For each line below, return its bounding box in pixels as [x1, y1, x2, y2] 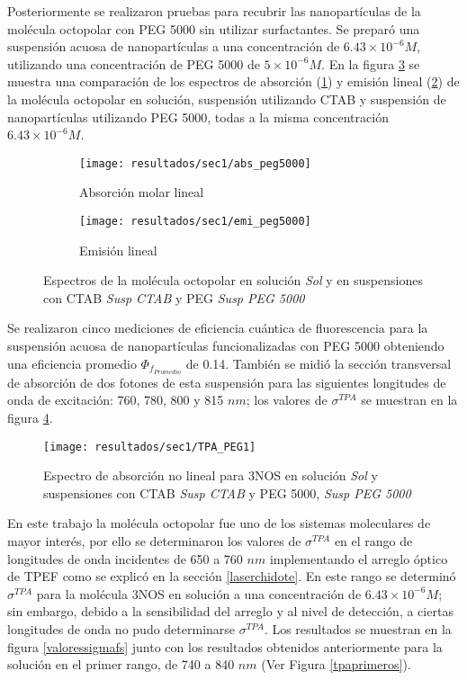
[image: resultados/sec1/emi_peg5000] [79, 215, 311, 228]
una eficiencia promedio [7, 353, 137, 372]
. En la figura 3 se [321, 54, 420, 73]
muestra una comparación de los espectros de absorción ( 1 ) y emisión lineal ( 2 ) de [7, 72, 460, 91]
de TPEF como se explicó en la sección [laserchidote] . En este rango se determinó [7, 567, 456, 586]
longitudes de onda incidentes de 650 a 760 [7, 549, 243, 568]
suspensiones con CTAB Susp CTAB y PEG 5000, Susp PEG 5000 [43, 483, 411, 502]
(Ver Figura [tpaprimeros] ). [261, 655, 411, 674]
